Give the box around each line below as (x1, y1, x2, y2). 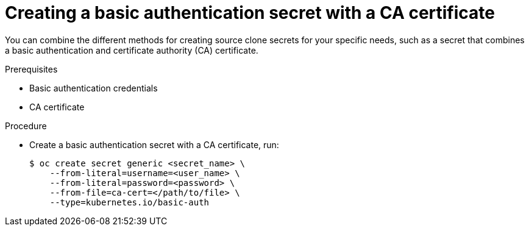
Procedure (5, 120, 47, 131)
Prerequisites (5, 63, 58, 74)
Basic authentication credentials (29, 82, 158, 93)
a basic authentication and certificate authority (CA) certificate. (5, 44, 258, 55)
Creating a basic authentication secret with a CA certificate (5, 2, 495, 23)
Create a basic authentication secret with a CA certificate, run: (29, 139, 279, 150)
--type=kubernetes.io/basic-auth (49, 197, 210, 207)
